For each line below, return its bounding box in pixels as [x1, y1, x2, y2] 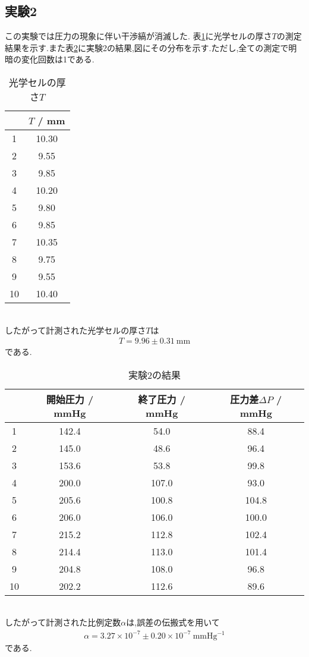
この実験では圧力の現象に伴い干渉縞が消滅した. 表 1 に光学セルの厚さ [5, 30, 272, 42]
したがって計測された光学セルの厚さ [5, 323, 146, 336]
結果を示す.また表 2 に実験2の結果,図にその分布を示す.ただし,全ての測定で [5, 41, 289, 54]
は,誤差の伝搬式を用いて [126, 616, 220, 628]
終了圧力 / [138, 392, 185, 406]
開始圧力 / [46, 392, 94, 406]
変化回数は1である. [21, 53, 94, 65]
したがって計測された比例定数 [5, 616, 121, 628]
